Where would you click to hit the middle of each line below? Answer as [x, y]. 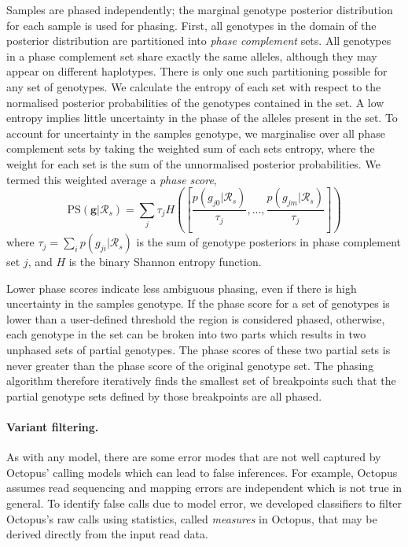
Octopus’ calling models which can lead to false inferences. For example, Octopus [202, 472]
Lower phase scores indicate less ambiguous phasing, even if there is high [182, 288]
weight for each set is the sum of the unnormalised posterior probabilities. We [193, 163]
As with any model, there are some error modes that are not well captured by [194, 457]
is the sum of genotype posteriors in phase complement [268, 242]
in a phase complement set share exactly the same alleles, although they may [192, 55]
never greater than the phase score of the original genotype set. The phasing [190, 365]
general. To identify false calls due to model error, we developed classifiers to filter [204, 503]
